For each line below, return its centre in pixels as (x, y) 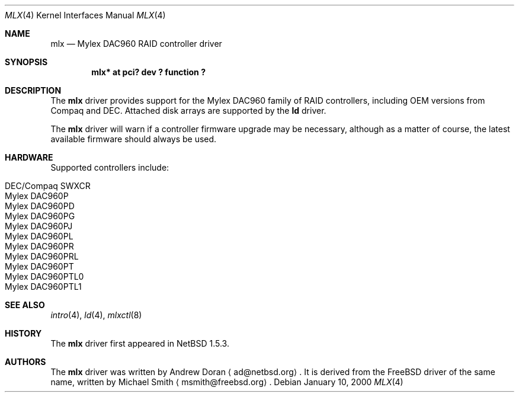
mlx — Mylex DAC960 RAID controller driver (136, 44)
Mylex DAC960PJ (39, 226)
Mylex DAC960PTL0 (44, 276)
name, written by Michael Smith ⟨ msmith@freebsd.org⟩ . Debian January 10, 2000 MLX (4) (227, 382)
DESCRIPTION (33, 90)
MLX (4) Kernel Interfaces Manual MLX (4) (85, 15)
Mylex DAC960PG (40, 216)
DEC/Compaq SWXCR (48, 186)
